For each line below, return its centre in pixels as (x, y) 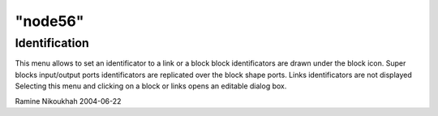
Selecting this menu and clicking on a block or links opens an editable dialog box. (151, 86)
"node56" (49, 21)
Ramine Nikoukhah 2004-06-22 (68, 101)
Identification (52, 43)
